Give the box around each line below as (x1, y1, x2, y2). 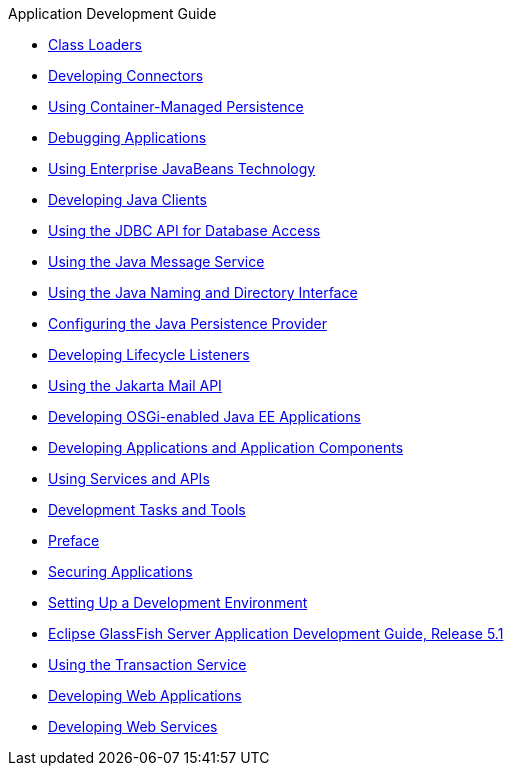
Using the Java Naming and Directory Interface (48, 284, 358, 301)
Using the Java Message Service (48, 253, 265, 270)
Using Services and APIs (48, 470, 210, 487)
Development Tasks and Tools (48, 501, 246, 518)
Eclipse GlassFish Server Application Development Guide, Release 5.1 (48, 625, 504, 642)
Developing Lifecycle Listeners (48, 346, 250, 363)
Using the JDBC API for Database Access (48, 222, 321, 239)
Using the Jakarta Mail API (48, 377, 222, 394)
